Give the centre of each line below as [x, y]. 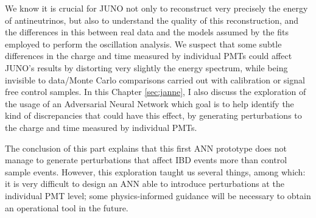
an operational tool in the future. [67, 207]
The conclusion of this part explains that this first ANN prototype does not [146, 148]
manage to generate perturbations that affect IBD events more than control [146, 160]
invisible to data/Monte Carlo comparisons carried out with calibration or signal [155, 79]
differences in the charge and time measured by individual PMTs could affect [149, 56]
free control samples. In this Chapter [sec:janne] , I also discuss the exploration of [156, 92]
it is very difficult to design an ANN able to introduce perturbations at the [145, 184]
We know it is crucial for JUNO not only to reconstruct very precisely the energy [156, 8]
